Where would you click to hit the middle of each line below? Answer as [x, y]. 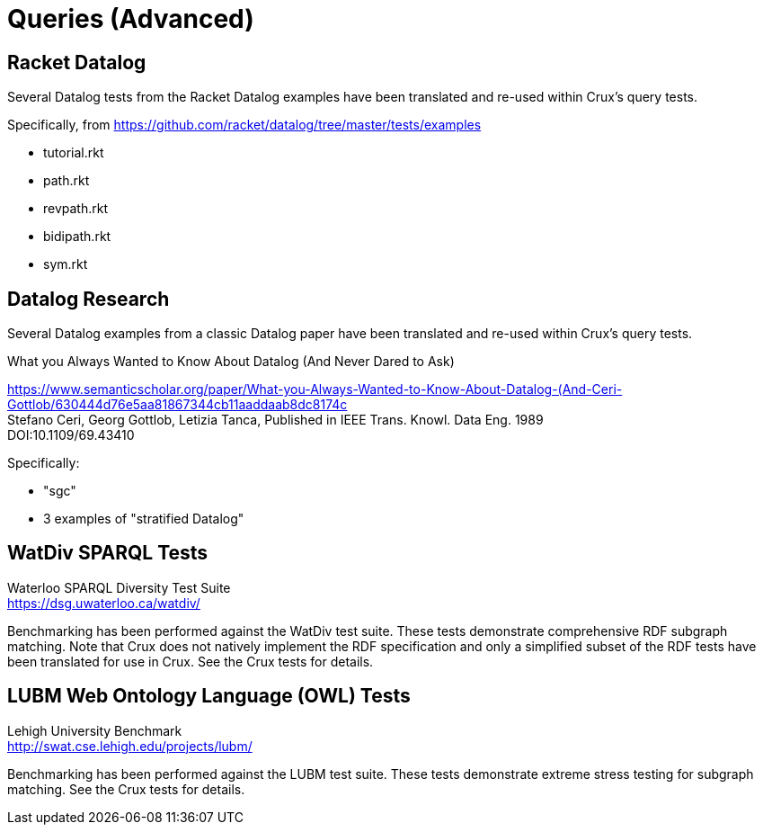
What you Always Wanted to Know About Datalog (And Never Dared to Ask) [231, 362]
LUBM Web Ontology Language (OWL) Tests [209, 696]
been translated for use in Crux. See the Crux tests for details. [191, 661]
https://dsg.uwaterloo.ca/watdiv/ [104, 603]
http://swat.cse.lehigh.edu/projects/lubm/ [130, 746]
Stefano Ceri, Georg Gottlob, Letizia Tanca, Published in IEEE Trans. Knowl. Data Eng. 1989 [275, 420]
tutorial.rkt [74, 153]
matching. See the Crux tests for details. [126, 789]
